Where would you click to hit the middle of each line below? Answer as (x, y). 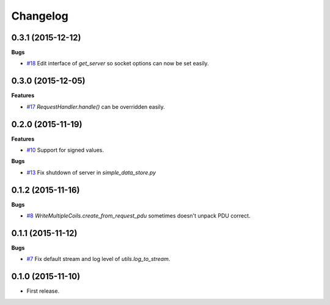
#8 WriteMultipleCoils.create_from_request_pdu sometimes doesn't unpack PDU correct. (138, 216)
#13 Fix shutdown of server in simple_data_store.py (91, 172)
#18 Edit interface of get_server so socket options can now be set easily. (118, 64)
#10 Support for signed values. (65, 150)
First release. (43, 291)
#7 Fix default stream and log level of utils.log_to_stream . (98, 259)
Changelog (40, 16)
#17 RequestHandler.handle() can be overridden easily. (96, 106)
